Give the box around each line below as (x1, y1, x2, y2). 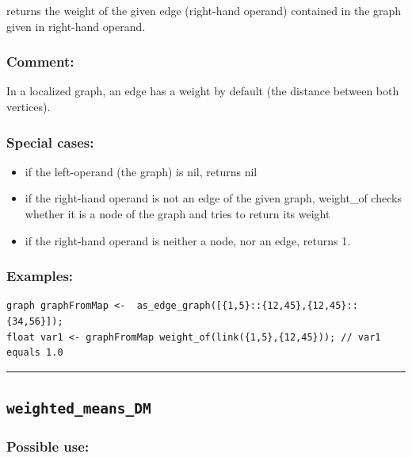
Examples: (6, 266, 74, 286)
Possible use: (6, 437, 90, 456)
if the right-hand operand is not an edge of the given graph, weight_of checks (25, 190, 402, 206)
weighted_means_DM (6, 400, 151, 418)
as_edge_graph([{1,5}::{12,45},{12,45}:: (136, 300, 358, 312)
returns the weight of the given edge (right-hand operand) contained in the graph (6, 2, 402, 18)
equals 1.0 (6, 347, 63, 359)
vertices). (6, 98, 51, 114)
